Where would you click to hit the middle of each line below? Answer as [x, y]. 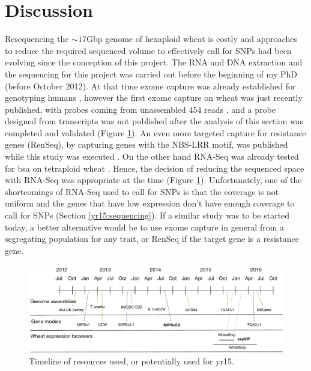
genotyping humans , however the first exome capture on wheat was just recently [154, 98]
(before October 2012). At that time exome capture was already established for [150, 86]
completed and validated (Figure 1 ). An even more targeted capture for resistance [155, 132]
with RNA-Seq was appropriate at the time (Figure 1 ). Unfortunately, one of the [153, 180]
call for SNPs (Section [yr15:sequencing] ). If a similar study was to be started [147, 215]
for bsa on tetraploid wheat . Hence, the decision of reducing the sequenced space [155, 168]
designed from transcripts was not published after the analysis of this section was [154, 121]
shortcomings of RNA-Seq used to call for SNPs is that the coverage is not [142, 191]
